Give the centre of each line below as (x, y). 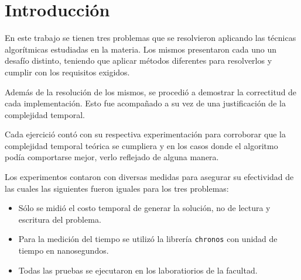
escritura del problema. (60, 219)
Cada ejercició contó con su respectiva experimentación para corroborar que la (145, 134)
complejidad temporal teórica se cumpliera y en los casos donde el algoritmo (141, 145)
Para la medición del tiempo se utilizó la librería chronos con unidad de (148, 239)
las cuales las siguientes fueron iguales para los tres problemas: (117, 188)
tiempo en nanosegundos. (64, 250)
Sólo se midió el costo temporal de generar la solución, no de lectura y (144, 208)
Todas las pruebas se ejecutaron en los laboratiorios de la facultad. (138, 270)
